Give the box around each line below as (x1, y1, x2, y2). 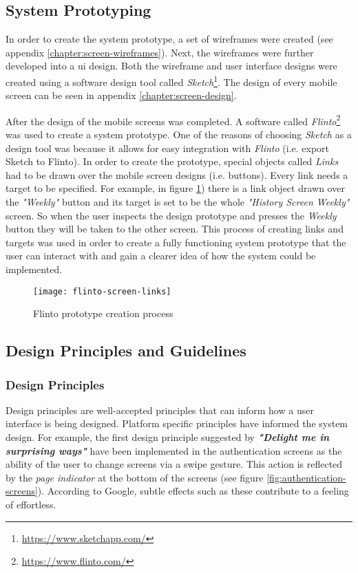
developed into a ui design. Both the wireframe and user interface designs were (6, 58, 337, 73)
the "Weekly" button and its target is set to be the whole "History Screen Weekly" (6, 195, 350, 209)
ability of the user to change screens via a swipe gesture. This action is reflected (6, 457, 343, 471)
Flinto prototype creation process (33, 306, 173, 321)
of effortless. (6, 497, 56, 512)
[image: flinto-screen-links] (33, 286, 171, 296)
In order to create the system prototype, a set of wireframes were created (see (6, 32, 333, 46)
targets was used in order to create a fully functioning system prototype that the (6, 235, 346, 249)
